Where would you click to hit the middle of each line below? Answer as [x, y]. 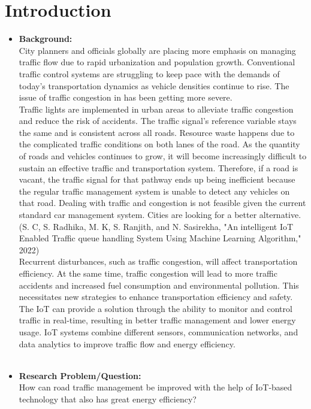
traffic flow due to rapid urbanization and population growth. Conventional [157, 62]
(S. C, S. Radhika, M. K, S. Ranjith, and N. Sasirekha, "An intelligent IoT [156, 226]
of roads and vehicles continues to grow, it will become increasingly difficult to [163, 156]
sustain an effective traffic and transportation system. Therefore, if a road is [158, 167]
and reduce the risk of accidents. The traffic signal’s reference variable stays [158, 121]
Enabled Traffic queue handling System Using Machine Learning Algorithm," [160, 238]
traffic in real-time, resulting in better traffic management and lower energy [157, 320]
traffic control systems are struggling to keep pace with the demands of [149, 73]
